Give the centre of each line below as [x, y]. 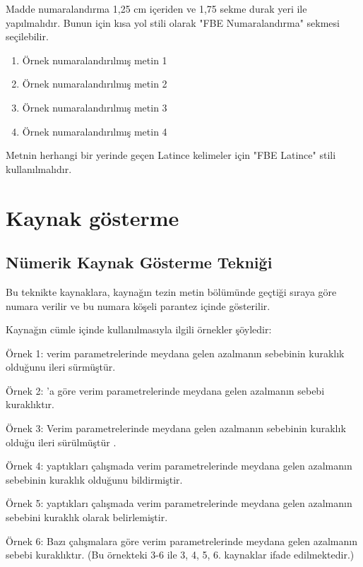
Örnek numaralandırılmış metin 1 [95, 60]
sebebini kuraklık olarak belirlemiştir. [87, 517]
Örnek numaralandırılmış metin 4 [95, 131]
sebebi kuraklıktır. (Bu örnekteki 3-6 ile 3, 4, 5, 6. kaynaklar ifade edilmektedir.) [180, 555]
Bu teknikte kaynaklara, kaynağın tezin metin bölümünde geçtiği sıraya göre [171, 291]
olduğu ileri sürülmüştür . [61, 442]
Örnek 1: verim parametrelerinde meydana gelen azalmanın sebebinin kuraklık [175, 353]
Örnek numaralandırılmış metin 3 [95, 107]
